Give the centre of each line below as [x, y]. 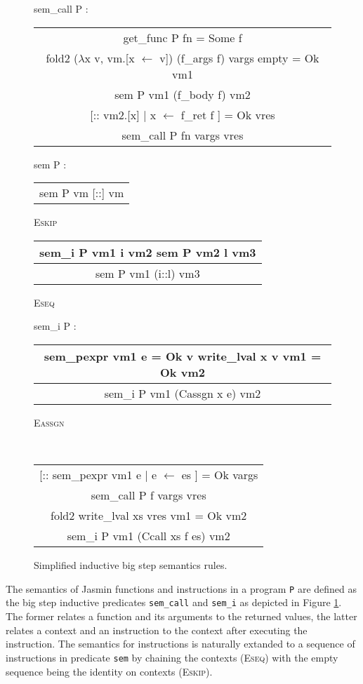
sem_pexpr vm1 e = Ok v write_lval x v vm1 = [183, 356]
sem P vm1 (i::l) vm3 [147, 273]
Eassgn [49, 422]
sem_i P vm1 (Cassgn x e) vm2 [183, 393]
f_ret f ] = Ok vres [228, 114]
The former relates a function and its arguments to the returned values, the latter [181, 616]
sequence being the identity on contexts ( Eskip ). [109, 671]
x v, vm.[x [110, 58]
